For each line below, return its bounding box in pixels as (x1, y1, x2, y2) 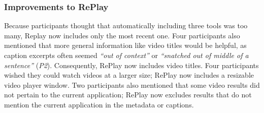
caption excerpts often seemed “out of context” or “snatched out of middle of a (4, 50, 249, 60)
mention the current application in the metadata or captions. (4, 99, 194, 109)
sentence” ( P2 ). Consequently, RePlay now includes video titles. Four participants (4, 60, 259, 70)
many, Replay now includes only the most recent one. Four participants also (4, 30, 240, 40)
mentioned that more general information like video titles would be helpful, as (4, 40, 247, 50)
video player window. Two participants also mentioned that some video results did (4, 79, 260, 90)
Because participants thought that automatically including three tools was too (4, 20, 248, 31)
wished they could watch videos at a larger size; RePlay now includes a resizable (4, 70, 254, 80)
